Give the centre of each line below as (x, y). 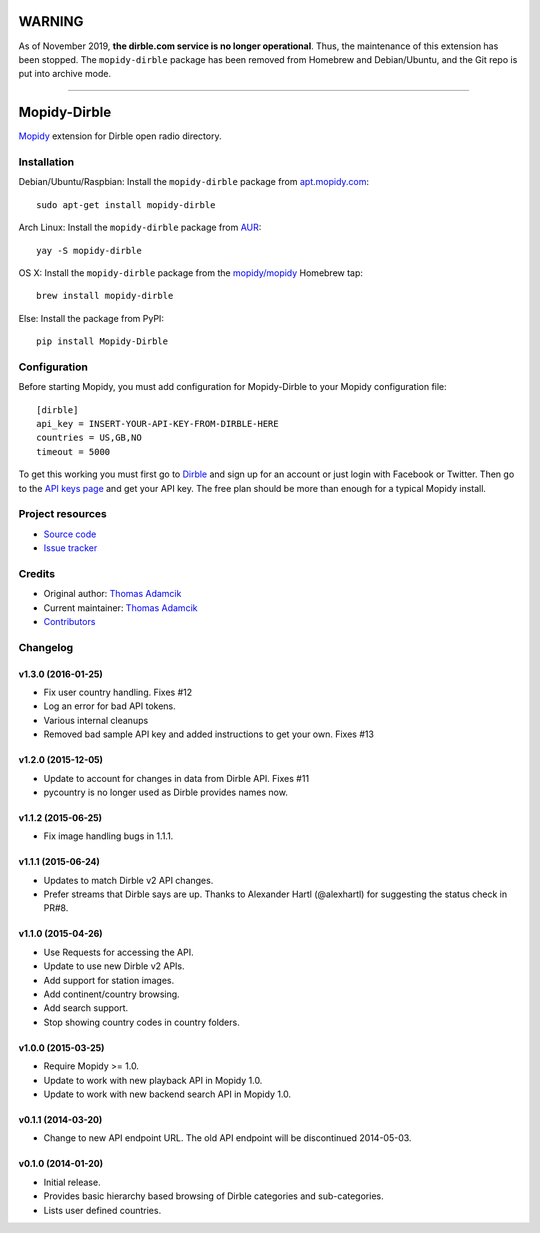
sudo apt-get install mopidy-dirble (126, 204)
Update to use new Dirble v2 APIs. (114, 966)
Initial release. (72, 1182)
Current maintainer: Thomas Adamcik (120, 607)
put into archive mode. (65, 74)
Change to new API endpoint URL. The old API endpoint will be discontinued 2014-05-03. (227, 1138)
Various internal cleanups (96, 720)
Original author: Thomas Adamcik (112, 594)
